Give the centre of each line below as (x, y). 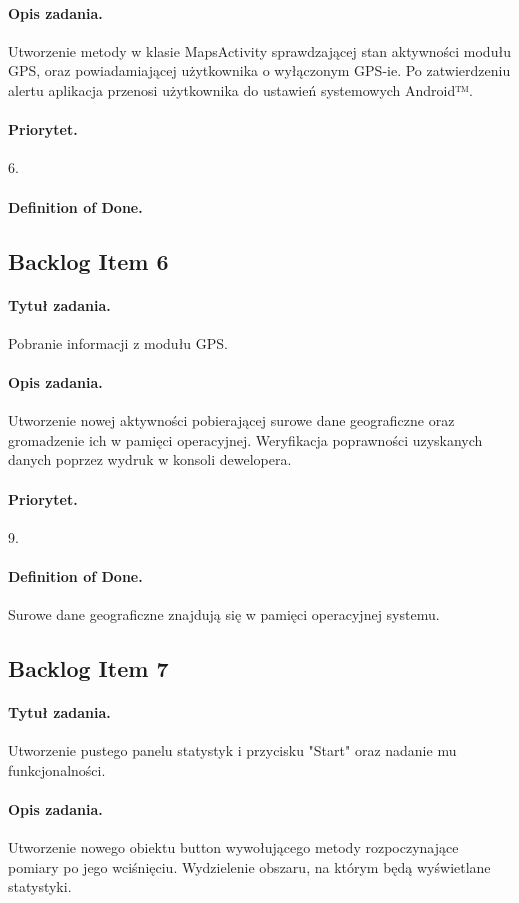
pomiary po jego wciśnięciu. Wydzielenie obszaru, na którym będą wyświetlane (249, 866)
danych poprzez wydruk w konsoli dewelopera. (150, 459)
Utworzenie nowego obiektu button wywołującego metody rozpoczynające (233, 847)
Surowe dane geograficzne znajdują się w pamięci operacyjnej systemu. (224, 614)
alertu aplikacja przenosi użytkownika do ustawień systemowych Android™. (240, 89)
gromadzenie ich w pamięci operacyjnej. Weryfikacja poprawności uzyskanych (245, 439)
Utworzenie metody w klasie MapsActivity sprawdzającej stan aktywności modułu (259, 50)
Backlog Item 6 (88, 260)
